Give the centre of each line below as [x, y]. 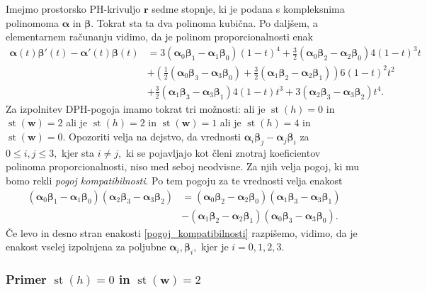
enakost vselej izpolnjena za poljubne [86, 247]
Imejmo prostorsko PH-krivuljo [73, 9]
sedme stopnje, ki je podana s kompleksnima [248, 9]
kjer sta [78, 152]
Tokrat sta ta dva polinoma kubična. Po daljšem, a [207, 22]
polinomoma [33, 22]
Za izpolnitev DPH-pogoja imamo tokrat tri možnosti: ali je [136, 108]
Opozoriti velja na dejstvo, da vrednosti [155, 137]
